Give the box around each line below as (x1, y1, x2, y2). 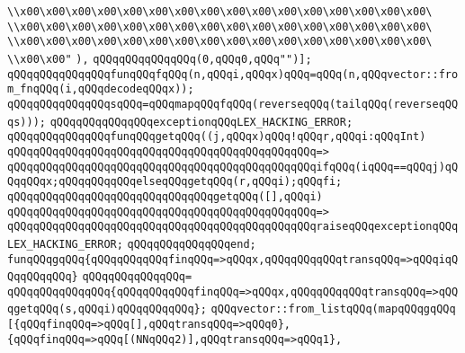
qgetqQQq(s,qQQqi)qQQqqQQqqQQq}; (7, 303, 207, 316)
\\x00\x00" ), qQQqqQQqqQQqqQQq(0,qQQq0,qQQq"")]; (7, 52, 312, 66)
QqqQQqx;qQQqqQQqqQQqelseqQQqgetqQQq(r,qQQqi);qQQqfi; (7, 175, 343, 189)
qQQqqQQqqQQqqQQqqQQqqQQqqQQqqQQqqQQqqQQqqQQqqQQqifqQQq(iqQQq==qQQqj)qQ (7, 160, 459, 173)
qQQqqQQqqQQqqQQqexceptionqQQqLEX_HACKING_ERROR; (49, 115, 353, 128)
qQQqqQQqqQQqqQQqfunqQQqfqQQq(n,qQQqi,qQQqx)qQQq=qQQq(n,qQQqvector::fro (7, 67, 459, 81)
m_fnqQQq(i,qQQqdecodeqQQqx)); (7, 83, 194, 96)
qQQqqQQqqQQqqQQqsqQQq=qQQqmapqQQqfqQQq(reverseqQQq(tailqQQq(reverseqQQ (7, 97, 459, 110)
